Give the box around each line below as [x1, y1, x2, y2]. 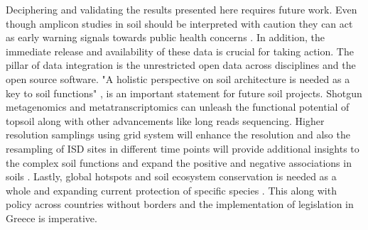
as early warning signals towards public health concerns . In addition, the [6, 30, 325, 45]
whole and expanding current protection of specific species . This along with [6, 182, 337, 197]
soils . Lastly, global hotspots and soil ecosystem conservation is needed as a [6, 169, 337, 184]
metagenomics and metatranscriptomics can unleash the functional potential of [6, 99, 350, 114]
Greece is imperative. [6, 210, 97, 225]
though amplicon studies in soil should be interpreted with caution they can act [6, 16, 353, 31]
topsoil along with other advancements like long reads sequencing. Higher [6, 113, 325, 128]
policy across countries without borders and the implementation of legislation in [6, 197, 354, 212]
